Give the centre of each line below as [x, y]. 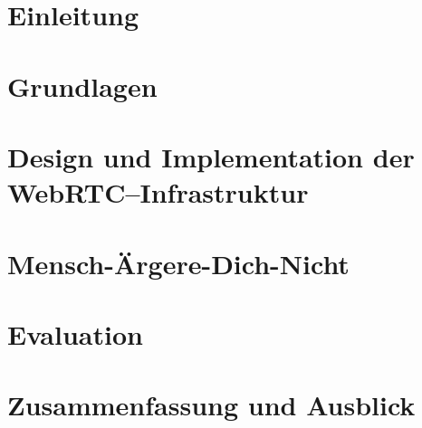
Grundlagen [82, 86]
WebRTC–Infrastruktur [158, 192]
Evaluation [75, 333]
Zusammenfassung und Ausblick [211, 405]
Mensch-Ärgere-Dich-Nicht [178, 263]
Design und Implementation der [211, 156]
